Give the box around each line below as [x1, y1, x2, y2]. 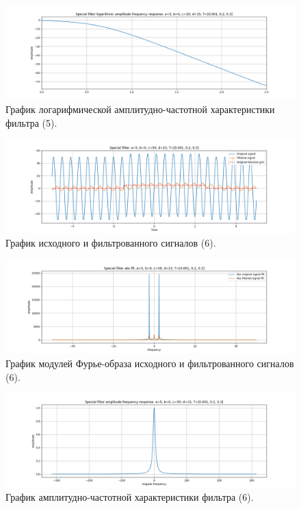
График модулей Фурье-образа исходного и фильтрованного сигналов [5, 356, 294, 370]
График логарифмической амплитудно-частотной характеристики [5, 102, 275, 116]
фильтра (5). [5, 115, 57, 129]
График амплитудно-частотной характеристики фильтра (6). [5, 490, 254, 504]
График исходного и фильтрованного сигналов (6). [5, 236, 216, 250]
